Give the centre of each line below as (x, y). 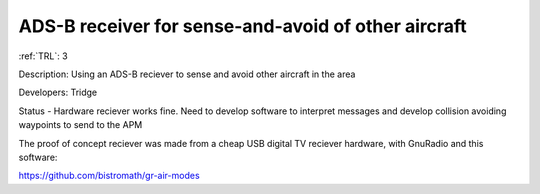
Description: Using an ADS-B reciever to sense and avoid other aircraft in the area (187, 74)
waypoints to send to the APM (80, 125)
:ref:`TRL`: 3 (43, 56)
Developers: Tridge (58, 92)
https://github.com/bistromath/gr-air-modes (109, 176)
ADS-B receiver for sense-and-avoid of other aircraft (242, 26)
